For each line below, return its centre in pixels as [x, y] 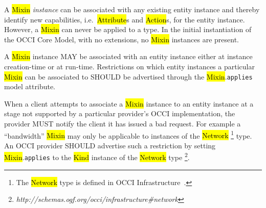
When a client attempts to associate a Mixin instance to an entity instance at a [129, 103]
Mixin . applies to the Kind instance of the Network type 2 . [97, 157]
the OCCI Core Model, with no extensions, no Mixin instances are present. [122, 39]
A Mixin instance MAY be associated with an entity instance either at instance [128, 56]
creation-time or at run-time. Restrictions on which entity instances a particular [129, 66]
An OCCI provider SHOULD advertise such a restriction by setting [110, 145]
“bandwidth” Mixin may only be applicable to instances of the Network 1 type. [128, 135]
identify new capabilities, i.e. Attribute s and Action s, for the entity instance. [125, 19]
